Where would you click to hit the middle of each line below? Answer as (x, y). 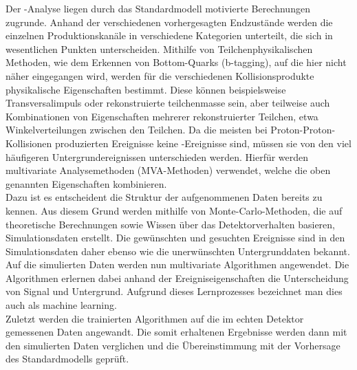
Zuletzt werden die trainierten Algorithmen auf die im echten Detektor (155, 318)
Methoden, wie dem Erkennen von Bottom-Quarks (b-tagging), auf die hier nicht (176, 62)
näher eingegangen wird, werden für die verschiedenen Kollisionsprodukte (160, 75)
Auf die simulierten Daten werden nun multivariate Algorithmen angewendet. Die (177, 264)
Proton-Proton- (303, 130)
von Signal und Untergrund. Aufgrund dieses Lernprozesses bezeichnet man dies (174, 291)
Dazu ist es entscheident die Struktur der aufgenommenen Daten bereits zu (164, 197)
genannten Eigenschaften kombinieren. (86, 183)
